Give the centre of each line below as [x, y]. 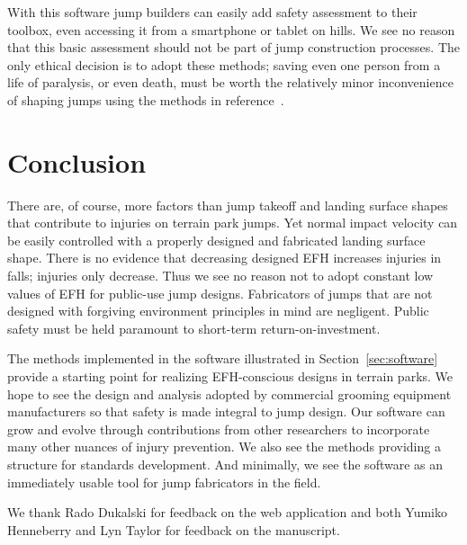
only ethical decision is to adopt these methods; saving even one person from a [224, 64]
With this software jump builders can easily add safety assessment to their [212, 12]
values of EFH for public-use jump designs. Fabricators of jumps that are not [220, 293]
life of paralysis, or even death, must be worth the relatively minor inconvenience [230, 82]
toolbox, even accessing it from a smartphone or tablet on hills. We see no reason [231, 29]
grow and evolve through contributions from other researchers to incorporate [219, 429]
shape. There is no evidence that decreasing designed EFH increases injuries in [225, 258]
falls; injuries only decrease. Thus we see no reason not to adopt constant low [220, 276]
